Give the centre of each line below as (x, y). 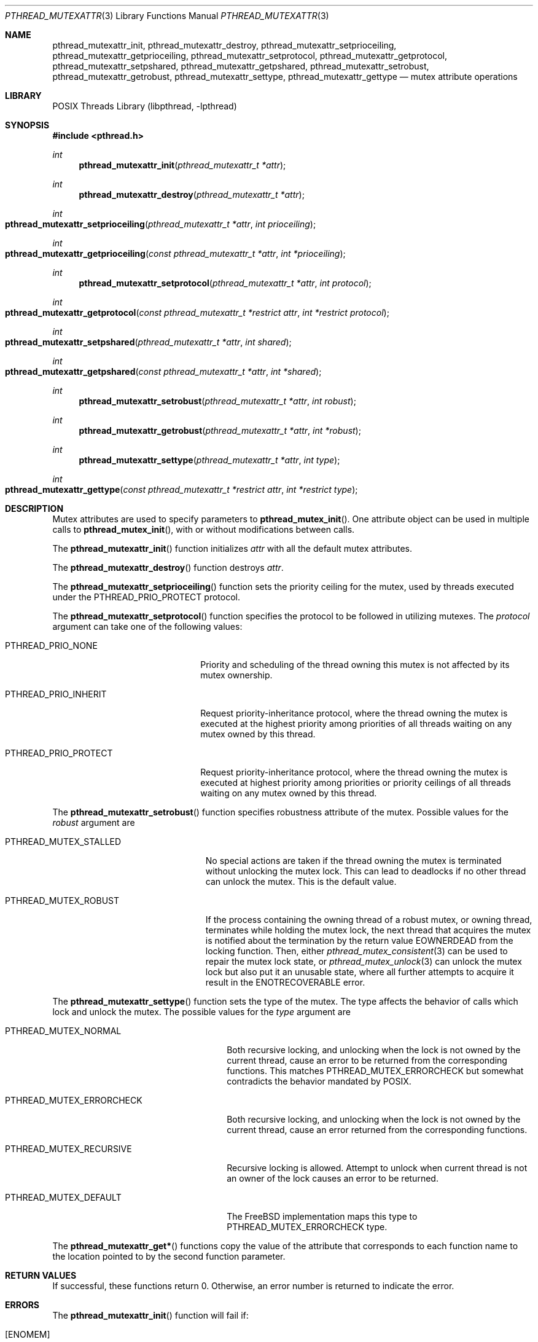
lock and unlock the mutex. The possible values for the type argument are (201, 1012)
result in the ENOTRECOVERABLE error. (285, 982)
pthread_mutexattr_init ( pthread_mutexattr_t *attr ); (182, 165)
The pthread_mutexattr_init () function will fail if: (150, 1315)
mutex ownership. (236, 675)
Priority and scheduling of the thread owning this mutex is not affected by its (355, 665)
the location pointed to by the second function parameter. (169, 1256)
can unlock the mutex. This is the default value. (301, 881)
